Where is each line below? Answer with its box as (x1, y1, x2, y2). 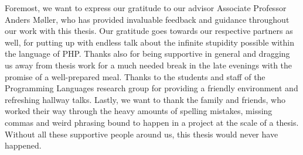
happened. (5, 139, 42, 151)
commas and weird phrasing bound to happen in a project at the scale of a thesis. (5, 116, 299, 128)
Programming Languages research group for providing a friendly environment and (5, 82, 298, 94)
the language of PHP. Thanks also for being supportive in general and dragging (5, 47, 290, 60)
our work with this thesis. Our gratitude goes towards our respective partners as (5, 25, 293, 37)
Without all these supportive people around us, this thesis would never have (5, 128, 278, 140)
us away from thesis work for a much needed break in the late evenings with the (5, 58, 292, 71)
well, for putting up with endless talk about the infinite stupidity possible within (5, 36, 295, 48)
